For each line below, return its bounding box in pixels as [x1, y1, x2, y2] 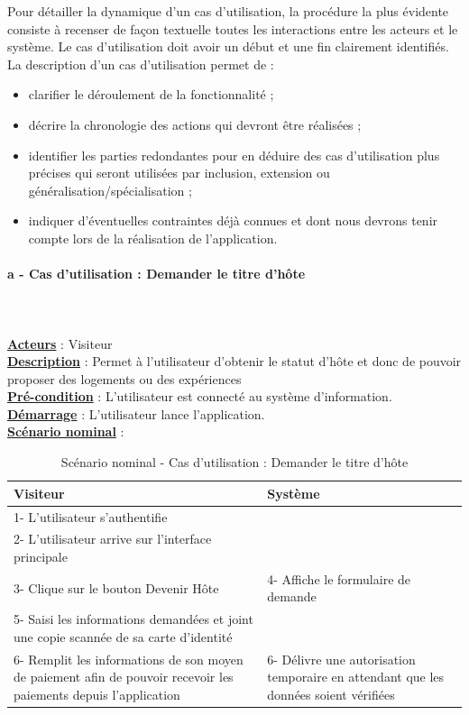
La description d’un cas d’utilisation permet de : [7, 54, 274, 73]
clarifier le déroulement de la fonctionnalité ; [28, 85, 274, 104]
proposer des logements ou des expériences [7, 369, 242, 388]
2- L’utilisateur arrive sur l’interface [14, 529, 212, 548]
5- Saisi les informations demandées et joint [14, 610, 253, 628]
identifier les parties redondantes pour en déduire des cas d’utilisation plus [28, 145, 440, 164]
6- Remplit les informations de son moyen [14, 649, 244, 668]
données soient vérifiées [267, 684, 395, 703]
